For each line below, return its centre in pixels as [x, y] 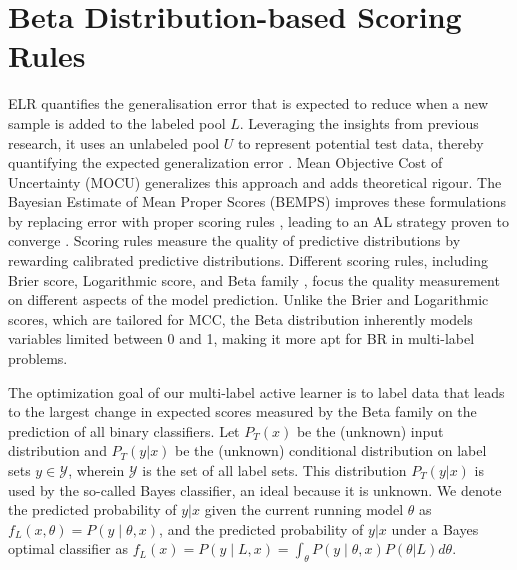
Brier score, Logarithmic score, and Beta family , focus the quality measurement [254, 279]
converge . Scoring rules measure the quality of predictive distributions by [234, 240]
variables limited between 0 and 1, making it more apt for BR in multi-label [241, 338]
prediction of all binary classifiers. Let [124, 430]
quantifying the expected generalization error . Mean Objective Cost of [225, 162]
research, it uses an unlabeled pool [114, 142]
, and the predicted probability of [261, 528]
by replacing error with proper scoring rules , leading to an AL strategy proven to [258, 220]
